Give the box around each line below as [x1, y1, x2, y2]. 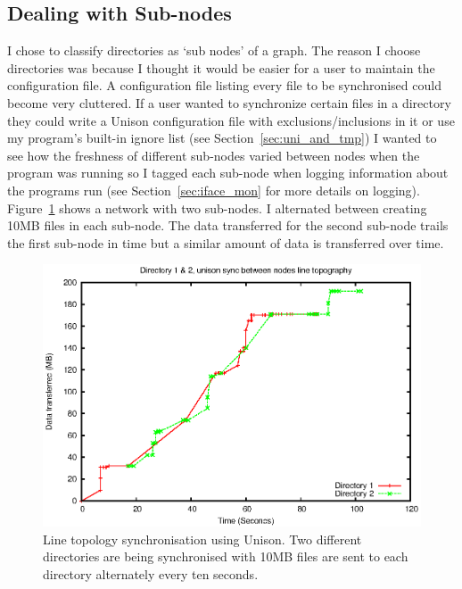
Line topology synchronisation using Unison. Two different [43, 529, 362, 548]
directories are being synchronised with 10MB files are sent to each [43, 547, 408, 566]
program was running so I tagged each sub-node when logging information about [7, 163, 449, 182]
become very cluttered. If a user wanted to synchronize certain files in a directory [7, 93, 451, 112]
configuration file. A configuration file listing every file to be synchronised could [7, 76, 441, 95]
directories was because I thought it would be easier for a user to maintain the [7, 58, 435, 77]
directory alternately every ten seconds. [43, 564, 259, 583]
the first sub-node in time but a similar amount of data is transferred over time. [7, 233, 444, 252]
